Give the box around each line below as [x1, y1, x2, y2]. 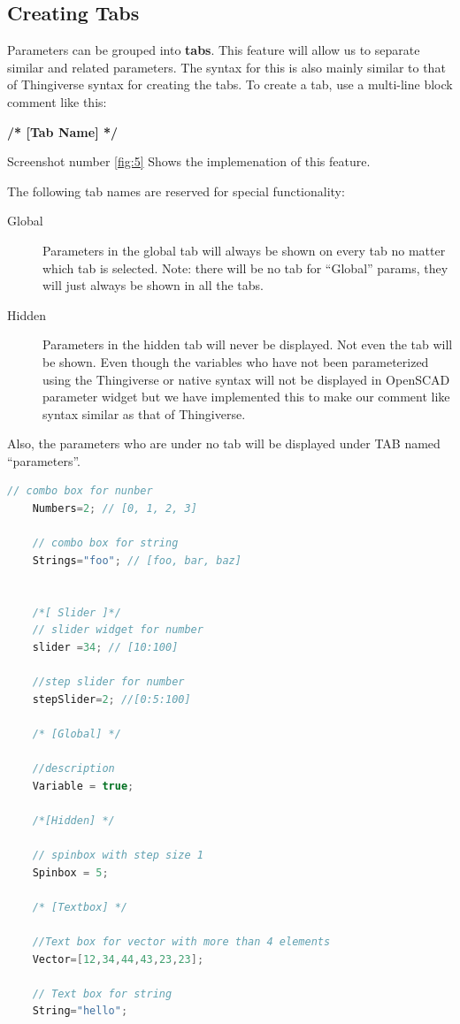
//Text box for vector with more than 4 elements [32, 935, 331, 948]
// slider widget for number [32, 623, 203, 637]
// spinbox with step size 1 [32, 848, 203, 861]
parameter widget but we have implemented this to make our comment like [42, 387, 450, 406]
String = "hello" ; [32, 1005, 128, 1018]
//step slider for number [32, 676, 185, 689]
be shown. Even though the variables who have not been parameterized [42, 352, 429, 371]
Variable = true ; [32, 779, 134, 792]
